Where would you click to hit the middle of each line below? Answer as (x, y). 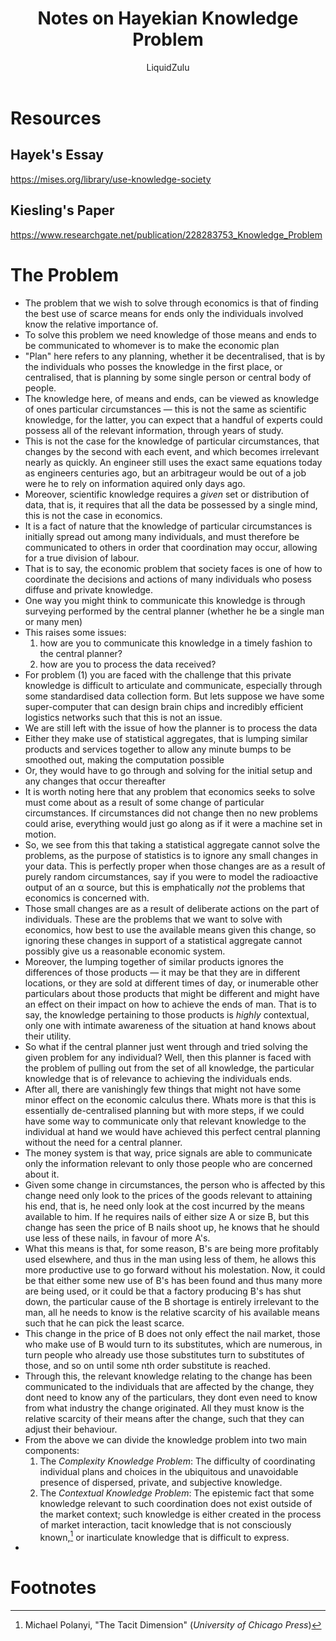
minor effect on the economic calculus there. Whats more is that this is (170, 1099)
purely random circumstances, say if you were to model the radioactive (171, 876)
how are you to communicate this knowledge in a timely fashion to (176, 643)
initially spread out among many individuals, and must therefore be (162, 536)
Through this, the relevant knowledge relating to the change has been (168, 1376)
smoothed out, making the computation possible (124, 759)
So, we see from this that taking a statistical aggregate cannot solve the (172, 844)
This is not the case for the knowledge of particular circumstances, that (172, 441)
